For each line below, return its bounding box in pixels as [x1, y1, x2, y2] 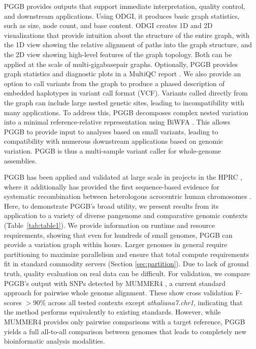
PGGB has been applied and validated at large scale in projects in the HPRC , [4, 172, 242, 182]
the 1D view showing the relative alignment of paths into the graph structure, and [4, 39, 252, 50]
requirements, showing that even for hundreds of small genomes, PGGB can [4, 229, 233, 240]
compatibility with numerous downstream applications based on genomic [4, 136, 224, 146]
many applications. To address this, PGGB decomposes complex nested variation [4, 107, 249, 117]
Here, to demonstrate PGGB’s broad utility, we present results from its [4, 200, 219, 211]
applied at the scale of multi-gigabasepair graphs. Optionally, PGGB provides [4, 59, 238, 69]
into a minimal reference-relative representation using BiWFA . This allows [4, 117, 230, 127]
